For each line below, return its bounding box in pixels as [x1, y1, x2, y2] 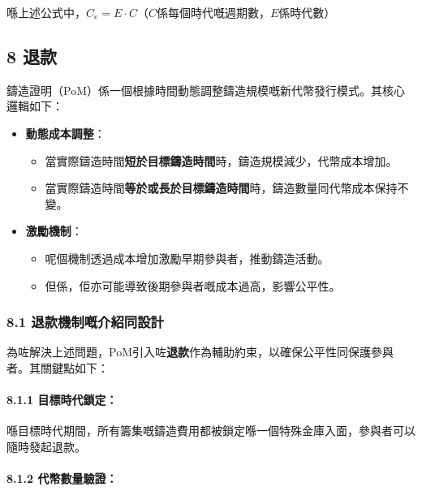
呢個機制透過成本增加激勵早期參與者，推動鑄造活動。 [45, 249, 329, 266]
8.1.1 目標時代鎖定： [6, 391, 118, 408]
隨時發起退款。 [6, 437, 86, 454]
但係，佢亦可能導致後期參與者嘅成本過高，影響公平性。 [45, 277, 341, 294]
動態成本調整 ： [25, 124, 105, 141]
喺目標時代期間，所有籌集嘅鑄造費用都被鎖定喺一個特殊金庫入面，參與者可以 [6, 422, 416, 439]
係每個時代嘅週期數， [156, 4, 270, 20]
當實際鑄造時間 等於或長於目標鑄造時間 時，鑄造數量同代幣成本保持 [45, 179, 398, 196]
